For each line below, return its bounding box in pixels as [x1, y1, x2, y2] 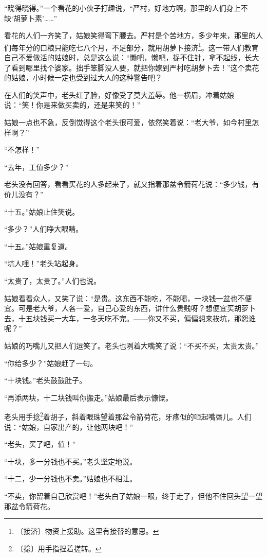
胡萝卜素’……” [13, 12, 58, 23]
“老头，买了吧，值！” [4, 439, 76, 449]
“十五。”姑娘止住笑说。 [4, 206, 80, 217]
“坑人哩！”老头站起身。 [4, 258, 83, 269]
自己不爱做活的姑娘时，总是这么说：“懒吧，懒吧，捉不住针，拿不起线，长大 [4, 52, 259, 63]
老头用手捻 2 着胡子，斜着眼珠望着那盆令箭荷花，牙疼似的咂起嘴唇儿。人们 [4, 410, 252, 422]
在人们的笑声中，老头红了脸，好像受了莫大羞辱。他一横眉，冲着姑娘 [4, 89, 234, 100]
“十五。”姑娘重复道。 [4, 240, 72, 251]
